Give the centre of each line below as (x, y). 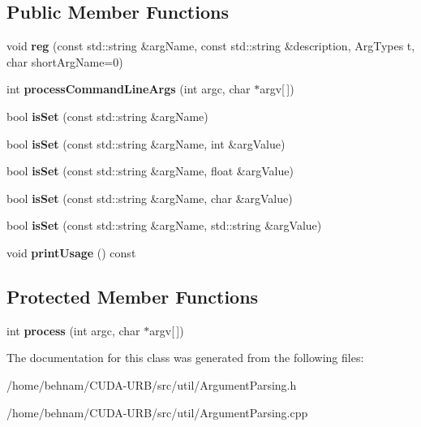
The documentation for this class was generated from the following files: (185, 358)
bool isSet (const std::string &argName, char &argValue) (150, 198)
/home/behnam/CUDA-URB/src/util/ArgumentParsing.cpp (157, 412)
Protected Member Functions (133, 296)
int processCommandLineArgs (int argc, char (129, 89)
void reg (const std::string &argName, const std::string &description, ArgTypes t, (211, 46)
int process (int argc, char (73, 330)
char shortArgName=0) (65, 61)
